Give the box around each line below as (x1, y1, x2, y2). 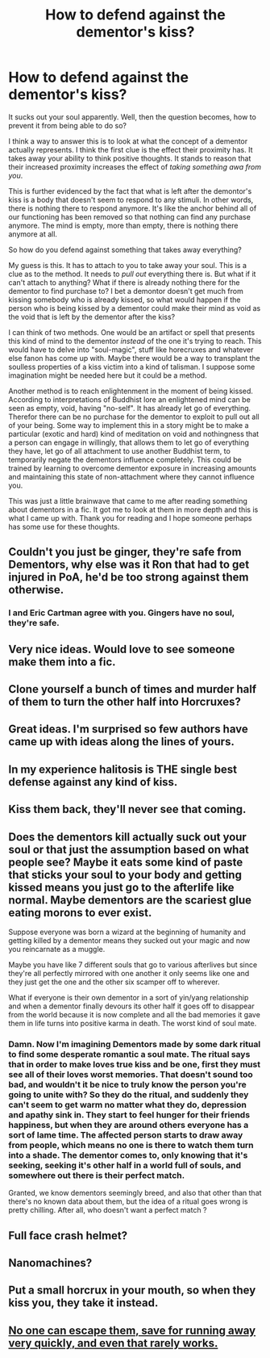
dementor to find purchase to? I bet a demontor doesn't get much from (8, 286, 243, 295)
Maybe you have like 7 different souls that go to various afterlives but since (8, 960, 258, 970)
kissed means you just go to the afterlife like (8, 880, 235, 894)
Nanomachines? (8, 1256, 93, 1270)
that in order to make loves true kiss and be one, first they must (8, 1058, 260, 1070)
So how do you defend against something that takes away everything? (8, 245, 242, 254)
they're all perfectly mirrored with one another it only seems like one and (8, 969, 250, 979)
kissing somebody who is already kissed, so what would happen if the (8, 295, 241, 304)
